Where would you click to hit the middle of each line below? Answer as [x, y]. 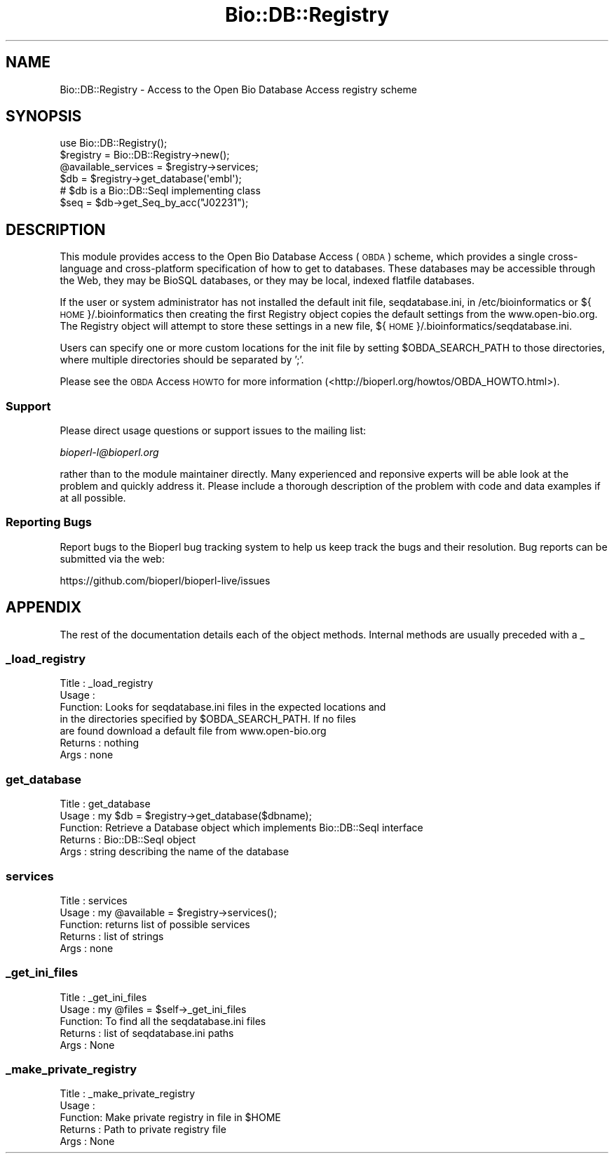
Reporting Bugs [49, 522]
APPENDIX [44, 608]
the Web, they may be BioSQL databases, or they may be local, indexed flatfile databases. [267, 281]
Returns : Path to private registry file [143, 1130]
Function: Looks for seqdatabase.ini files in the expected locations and [223, 707]
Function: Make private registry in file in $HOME [170, 1118]
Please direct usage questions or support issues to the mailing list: [213, 431]
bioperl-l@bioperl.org [109, 453]
